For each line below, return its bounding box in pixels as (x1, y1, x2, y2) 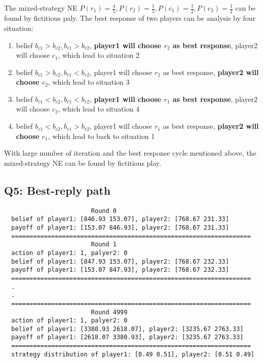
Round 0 (91, 207, 117, 214)
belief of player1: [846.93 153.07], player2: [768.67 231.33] (11, 215, 229, 223)
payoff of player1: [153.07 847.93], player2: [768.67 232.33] (11, 266, 229, 274)
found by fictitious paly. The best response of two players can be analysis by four (4, 13, 256, 23)
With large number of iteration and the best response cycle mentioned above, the (4, 148, 256, 158)
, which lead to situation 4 (58, 103, 140, 114)
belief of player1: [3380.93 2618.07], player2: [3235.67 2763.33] (11, 325, 244, 333)
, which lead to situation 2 (58, 50, 140, 60)
